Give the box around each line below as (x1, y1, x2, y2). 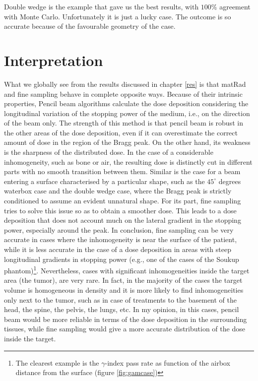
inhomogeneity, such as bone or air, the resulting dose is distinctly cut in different (4, 156, 253, 167)
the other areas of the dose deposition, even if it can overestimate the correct (4, 127, 238, 137)
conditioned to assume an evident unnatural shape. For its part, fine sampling (4, 195, 241, 206)
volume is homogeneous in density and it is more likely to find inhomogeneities (4, 285, 244, 295)
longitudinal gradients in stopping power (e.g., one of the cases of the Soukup (4, 254, 239, 264)
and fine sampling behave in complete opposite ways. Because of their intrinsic (4, 88, 243, 99)
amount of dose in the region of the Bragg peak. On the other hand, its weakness (4, 137, 251, 147)
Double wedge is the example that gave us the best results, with (4, 1, 199, 11)
